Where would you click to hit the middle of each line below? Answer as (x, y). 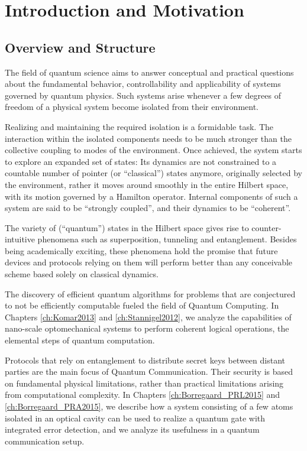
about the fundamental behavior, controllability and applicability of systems (143, 84)
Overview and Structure (80, 47)
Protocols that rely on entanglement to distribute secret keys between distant (145, 360)
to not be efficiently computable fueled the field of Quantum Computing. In (142, 305)
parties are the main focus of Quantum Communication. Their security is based (149, 371)
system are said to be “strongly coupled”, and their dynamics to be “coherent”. (148, 208)
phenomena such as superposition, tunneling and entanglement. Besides (167, 239)
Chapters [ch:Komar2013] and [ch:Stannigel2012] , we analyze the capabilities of (148, 317)
